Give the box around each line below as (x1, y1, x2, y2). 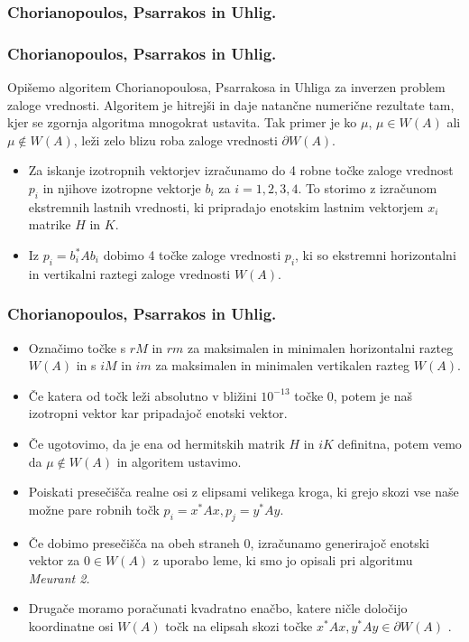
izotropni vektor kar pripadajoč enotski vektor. (28, 404, 288, 423)
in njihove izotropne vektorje (42, 179, 201, 198)
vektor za (28, 551, 80, 570)
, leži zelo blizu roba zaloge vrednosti (73, 130, 278, 149)
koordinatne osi (28, 616, 114, 635)
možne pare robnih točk (28, 499, 160, 518)
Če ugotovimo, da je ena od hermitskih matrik (28, 434, 285, 452)
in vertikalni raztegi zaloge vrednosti (28, 264, 231, 283)
